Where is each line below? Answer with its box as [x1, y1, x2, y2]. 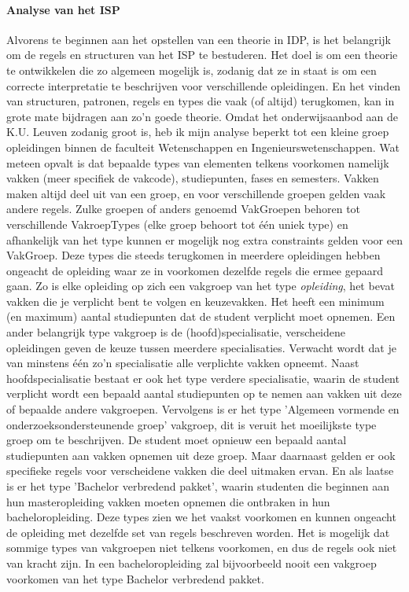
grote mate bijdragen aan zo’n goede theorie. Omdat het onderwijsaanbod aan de [6, 108, 399, 124]
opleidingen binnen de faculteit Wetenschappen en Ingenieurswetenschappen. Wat [6, 138, 400, 155]
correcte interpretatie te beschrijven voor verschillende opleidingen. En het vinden [6, 77, 401, 94]
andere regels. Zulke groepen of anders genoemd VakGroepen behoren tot [6, 200, 361, 217]
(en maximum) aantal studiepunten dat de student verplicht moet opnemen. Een [6, 308, 396, 325]
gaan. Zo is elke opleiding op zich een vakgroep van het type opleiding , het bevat [6, 278, 395, 294]
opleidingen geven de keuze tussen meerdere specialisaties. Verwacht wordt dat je [6, 339, 396, 355]
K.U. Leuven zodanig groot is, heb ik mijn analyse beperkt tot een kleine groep [6, 123, 389, 140]
